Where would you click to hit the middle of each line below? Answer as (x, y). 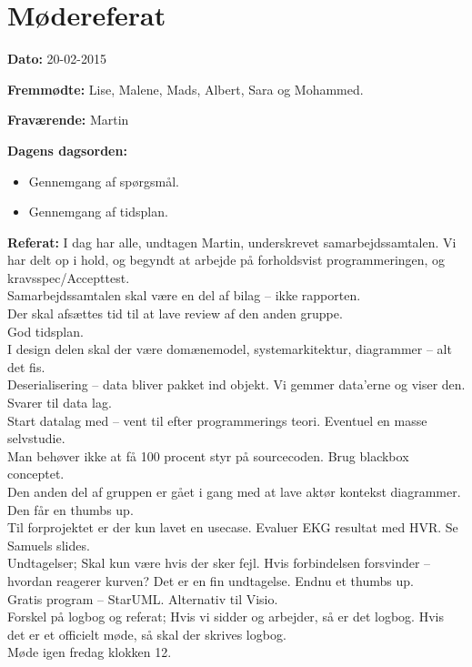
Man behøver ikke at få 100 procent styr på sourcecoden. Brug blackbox (208, 455)
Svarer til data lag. (60, 403)
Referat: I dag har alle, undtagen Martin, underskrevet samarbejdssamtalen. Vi (232, 242)
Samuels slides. (49, 545)
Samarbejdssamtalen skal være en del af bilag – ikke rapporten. (184, 295)
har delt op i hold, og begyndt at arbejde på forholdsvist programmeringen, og (226, 260)
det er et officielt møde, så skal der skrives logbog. (147, 634)
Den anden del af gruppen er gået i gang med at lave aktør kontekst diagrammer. (234, 491)
